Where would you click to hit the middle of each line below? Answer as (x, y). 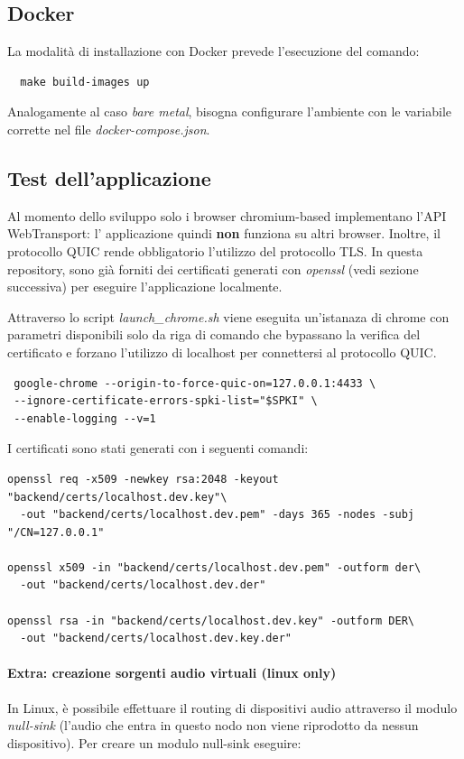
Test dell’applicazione (109, 177)
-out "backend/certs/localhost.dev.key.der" (156, 639)
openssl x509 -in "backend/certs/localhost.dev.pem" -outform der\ (214, 567)
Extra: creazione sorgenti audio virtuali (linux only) (172, 673)
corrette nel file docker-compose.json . (109, 129)
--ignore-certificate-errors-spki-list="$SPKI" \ (166, 401)
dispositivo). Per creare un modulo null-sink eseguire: (154, 742)
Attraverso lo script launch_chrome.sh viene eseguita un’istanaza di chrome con (228, 316)
